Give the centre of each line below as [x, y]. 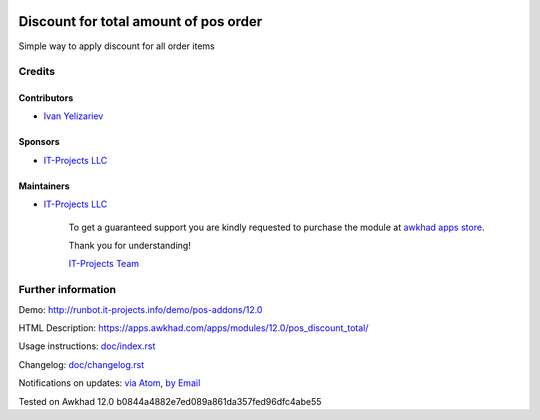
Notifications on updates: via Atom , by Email [109, 383]
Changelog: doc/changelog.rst [81, 364]
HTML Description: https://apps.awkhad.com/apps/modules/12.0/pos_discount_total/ [193, 327]
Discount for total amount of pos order [140, 21]
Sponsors [39, 142]
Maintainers [44, 186]
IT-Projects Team [104, 264]
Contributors [46, 98]
